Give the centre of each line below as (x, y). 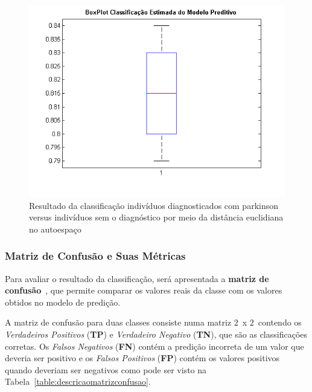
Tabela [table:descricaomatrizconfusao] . (78, 381)
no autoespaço (55, 229)
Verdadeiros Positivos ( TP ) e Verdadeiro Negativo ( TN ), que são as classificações (156, 334)
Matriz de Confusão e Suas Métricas (95, 256)
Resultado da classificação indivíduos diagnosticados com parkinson (154, 205)
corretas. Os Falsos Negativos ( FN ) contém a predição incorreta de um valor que (154, 346)
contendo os (280, 322)
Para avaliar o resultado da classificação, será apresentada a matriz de (137, 278)
